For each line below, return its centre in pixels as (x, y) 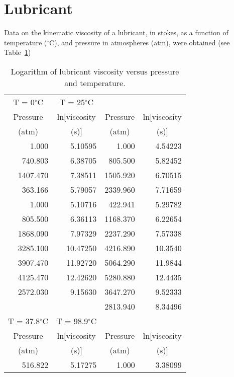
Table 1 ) (18, 52)
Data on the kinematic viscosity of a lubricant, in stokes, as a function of (116, 32)
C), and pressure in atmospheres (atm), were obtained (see (140, 42)
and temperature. (95, 83)
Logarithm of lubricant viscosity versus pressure (95, 71)
